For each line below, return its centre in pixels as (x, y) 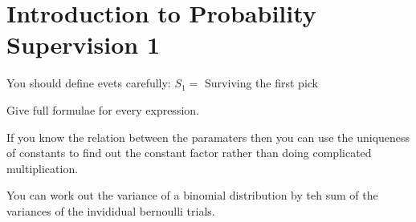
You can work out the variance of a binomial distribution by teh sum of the (192, 195)
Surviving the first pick (262, 83)
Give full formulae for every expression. (103, 109)
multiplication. (43, 168)
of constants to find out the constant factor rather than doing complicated (189, 153)
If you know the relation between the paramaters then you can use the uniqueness (208, 137)
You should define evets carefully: (89, 83)
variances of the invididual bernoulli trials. (111, 210)
